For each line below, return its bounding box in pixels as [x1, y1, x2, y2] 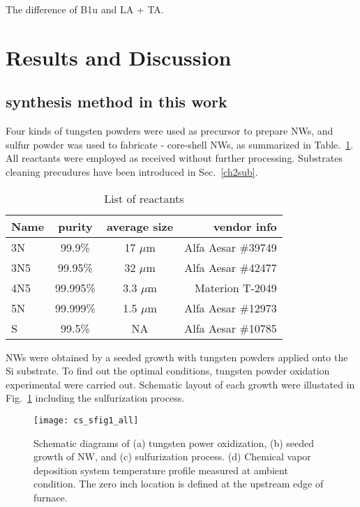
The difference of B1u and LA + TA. [6, 2, 164, 16]
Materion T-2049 [194, 279, 277, 296]
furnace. [33, 490, 68, 504]
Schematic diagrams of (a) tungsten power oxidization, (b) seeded [33, 435, 315, 450]
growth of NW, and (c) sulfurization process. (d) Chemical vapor [33, 449, 311, 464]
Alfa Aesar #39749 [184, 239, 277, 255]
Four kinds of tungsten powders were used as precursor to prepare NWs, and [6, 123, 333, 138]
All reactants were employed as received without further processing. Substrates [6, 151, 343, 165]
